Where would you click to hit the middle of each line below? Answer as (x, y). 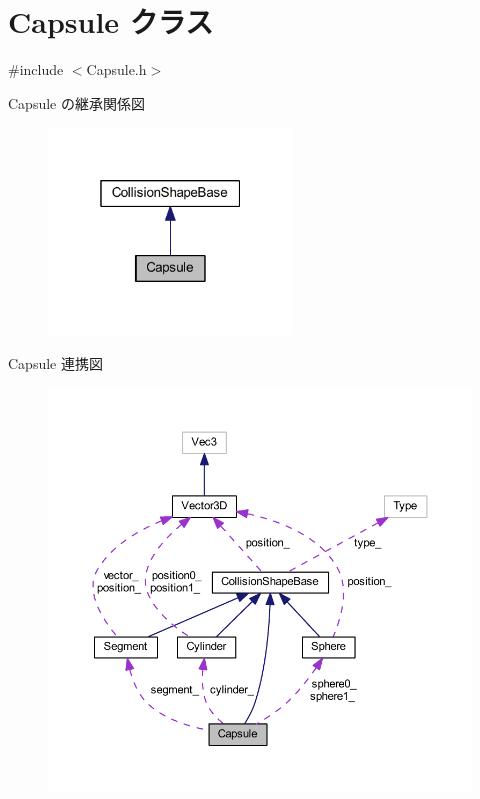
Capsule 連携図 (55, 362)
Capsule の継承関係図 (76, 102)
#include (36, 69)
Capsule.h (116, 69)
